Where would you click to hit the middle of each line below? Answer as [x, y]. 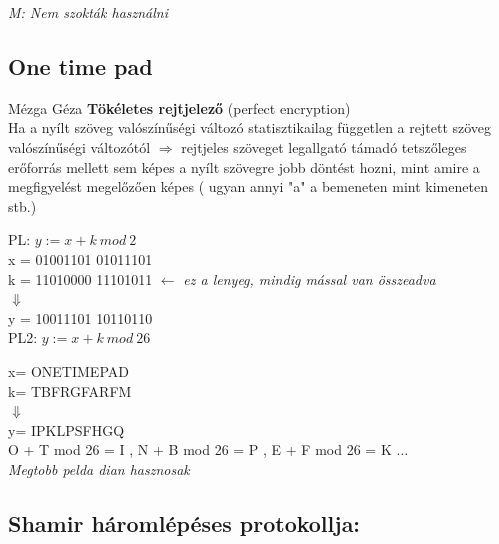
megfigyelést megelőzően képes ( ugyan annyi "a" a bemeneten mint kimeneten [248, 186]
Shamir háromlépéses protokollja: [184, 522]
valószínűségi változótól [79, 146]
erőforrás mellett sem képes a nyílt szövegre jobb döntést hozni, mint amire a [244, 166]
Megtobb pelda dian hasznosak [99, 468]
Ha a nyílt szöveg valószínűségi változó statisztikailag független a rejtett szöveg [250, 127]
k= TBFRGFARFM [70, 390]
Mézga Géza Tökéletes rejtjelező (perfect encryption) [179, 107]
